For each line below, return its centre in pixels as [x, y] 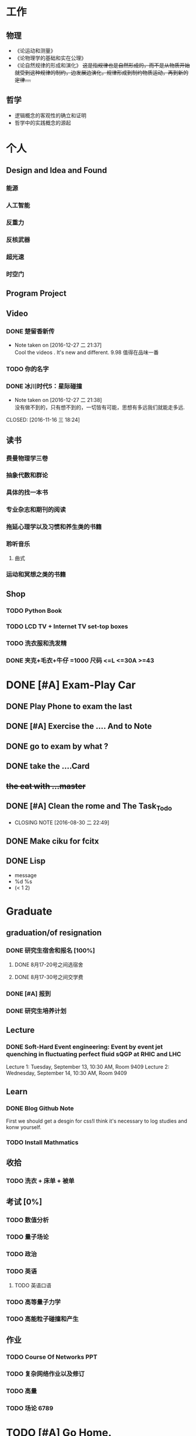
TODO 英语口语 [33, 1285]
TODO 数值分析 [27, 1220]
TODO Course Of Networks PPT [52, 1357]
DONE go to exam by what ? [57, 746]
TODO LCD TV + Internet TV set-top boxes [67, 626]
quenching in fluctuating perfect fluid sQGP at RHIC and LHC [94, 1054]
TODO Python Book [34, 610]
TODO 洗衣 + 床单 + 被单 [40, 1181]
